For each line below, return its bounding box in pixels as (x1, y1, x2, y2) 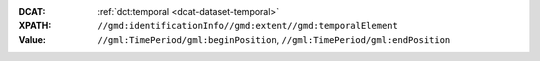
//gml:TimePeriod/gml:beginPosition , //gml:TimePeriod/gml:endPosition (97, 33, 451, 45)
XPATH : (18, 20, 52, 32)
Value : (18, 33, 47, 45)
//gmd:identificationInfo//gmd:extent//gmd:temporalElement (97, 20, 399, 32)
